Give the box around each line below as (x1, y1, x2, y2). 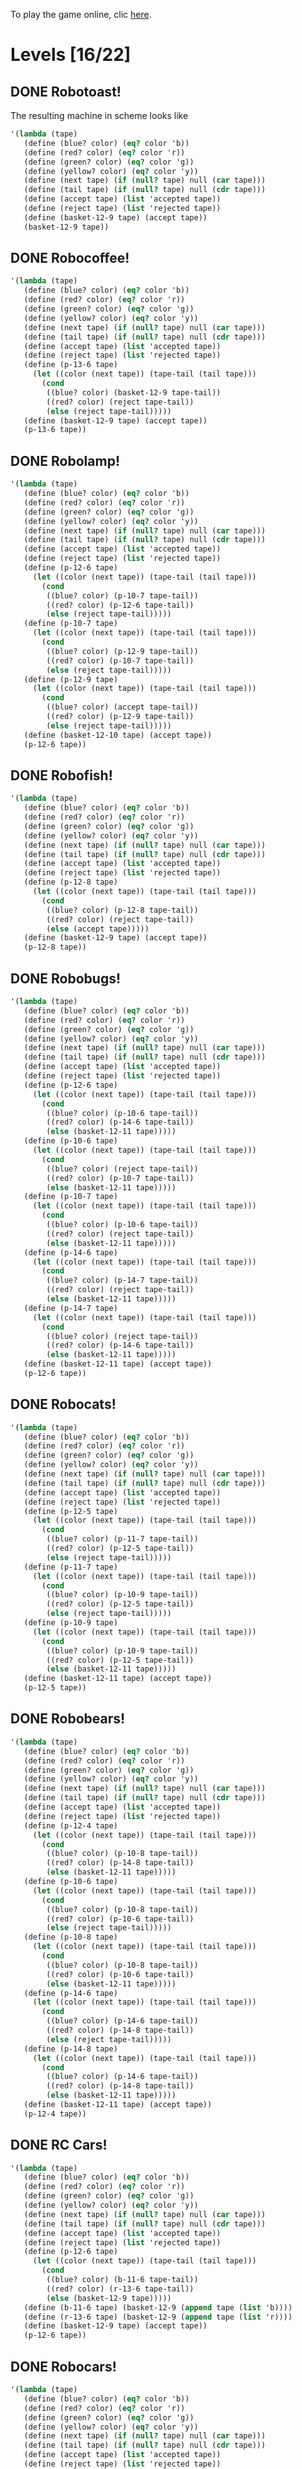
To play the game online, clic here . (10, 9, 152, 20)
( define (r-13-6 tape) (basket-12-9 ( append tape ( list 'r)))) (23, 2312, 293, 2322)
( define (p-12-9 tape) (23, 674, 118, 684)
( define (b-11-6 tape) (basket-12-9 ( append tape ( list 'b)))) (23, 2302, 293, 2313)
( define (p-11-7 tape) (23, 1562, 118, 1572)
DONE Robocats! (10, 1396, 117, 1413)
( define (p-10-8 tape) (23, 1932, 118, 1943)
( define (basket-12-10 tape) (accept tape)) (23, 730, 213, 740)
